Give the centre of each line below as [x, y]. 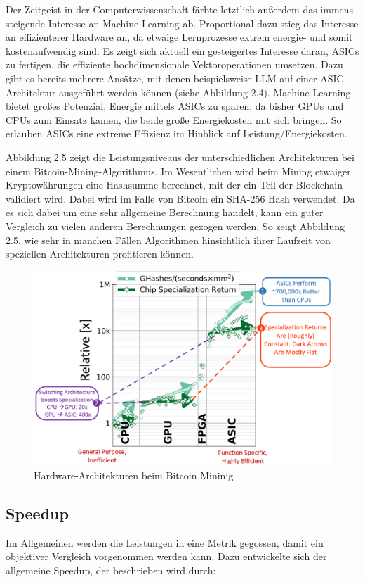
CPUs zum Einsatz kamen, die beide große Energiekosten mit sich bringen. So [174, 119]
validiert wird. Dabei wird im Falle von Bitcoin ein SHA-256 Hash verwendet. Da [180, 198]
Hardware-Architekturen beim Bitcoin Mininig [134, 475]
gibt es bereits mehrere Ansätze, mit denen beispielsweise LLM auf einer [161, 78]
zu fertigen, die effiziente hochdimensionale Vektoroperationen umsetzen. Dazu [174, 64]
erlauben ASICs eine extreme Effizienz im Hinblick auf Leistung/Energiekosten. [177, 133]
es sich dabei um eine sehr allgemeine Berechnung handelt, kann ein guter [165, 212]
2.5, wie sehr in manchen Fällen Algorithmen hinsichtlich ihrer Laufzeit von [168, 240]
